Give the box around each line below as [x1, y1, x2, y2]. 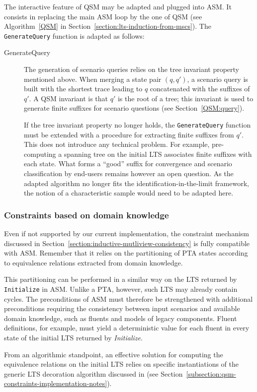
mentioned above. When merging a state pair [24, 73, 162, 84]
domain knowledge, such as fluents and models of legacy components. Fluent [4, 313, 237, 323]
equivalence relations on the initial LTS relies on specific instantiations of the [4, 359, 239, 369]
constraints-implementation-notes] [4, 378, 107, 389]
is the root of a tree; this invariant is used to [117, 93, 254, 103]
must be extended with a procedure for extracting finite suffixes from [24, 129, 234, 139]
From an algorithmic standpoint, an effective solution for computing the [4, 349, 223, 359]
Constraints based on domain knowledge [4, 208, 169, 221]
